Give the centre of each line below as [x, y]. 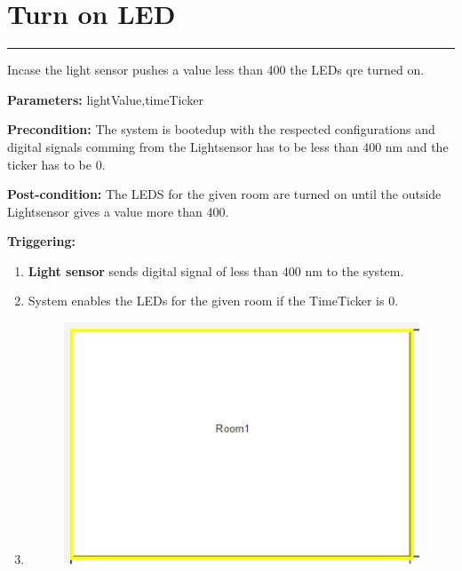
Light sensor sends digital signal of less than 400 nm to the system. [216, 270]
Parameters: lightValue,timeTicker [105, 99]
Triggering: [41, 241]
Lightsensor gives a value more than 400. [118, 211]
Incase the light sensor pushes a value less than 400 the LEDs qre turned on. [216, 70]
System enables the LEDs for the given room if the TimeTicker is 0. [213, 301]
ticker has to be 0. [56, 164]
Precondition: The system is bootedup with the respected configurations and [221, 129]
